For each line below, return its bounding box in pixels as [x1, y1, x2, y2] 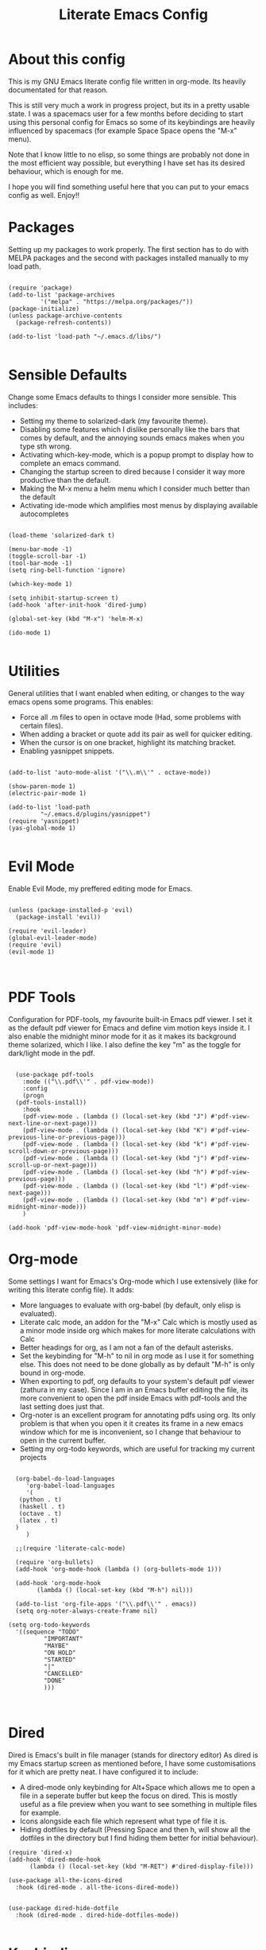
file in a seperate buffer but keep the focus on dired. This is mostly [19, 1791, 238, 1800]
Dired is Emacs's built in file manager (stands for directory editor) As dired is [8, 1750, 259, 1759]
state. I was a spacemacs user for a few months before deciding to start [8, 109, 244, 118]
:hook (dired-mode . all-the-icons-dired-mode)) [15, 1883, 179, 1891]
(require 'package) [8, 284, 73, 292]
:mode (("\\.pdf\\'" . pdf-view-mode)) [22, 1078, 155, 1086]
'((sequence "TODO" [15, 1628, 80, 1636]
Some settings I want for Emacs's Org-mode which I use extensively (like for [8, 1276, 258, 1286]
